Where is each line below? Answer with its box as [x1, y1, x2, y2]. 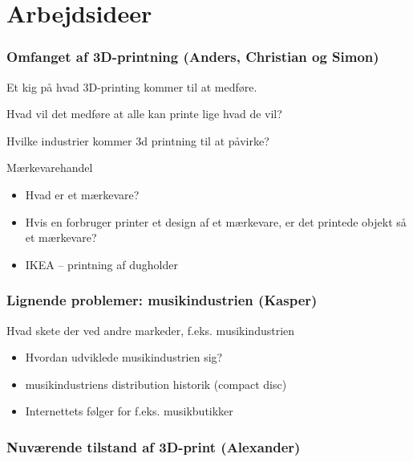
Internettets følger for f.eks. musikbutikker [25, 403, 233, 419]
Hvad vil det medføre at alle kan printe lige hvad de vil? [6, 105, 282, 122]
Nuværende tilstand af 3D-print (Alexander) [6, 436, 301, 456]
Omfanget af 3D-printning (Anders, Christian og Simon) [6, 47, 379, 67]
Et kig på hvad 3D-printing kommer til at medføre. [6, 78, 257, 95]
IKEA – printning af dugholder [25, 256, 178, 272]
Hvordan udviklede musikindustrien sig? [25, 349, 223, 366]
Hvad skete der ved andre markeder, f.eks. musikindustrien [6, 321, 295, 338]
